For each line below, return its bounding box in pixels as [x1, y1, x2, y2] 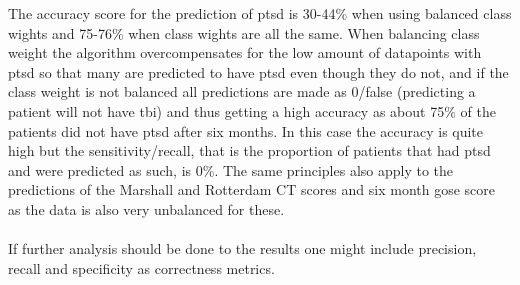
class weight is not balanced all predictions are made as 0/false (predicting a [8, 81, 476, 102]
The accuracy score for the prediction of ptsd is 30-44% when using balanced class [8, 3, 512, 23]
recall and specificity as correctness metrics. [8, 257, 275, 278]
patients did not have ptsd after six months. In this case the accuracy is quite [8, 120, 484, 141]
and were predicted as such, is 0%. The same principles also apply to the [8, 159, 454, 180]
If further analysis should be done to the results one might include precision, [8, 238, 477, 259]
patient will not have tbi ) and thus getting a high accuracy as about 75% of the [8, 100, 496, 121]
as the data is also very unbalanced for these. [8, 198, 285, 219]
